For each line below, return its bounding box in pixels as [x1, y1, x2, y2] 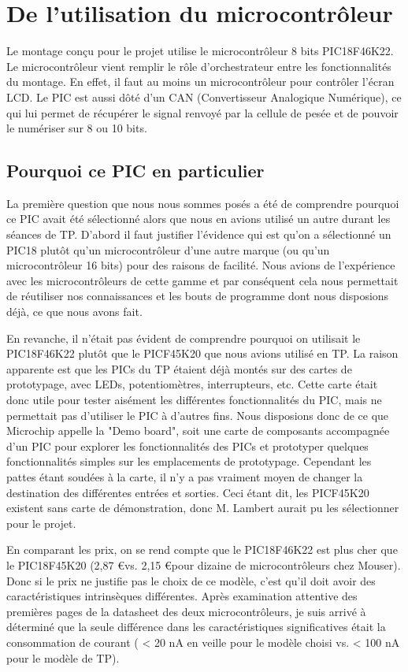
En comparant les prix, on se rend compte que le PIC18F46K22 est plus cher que [6, 541, 398, 558]
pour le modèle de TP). [6, 649, 120, 666]
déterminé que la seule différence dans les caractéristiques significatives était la [6, 618, 386, 635]
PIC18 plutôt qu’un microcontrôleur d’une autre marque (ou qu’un [6, 241, 330, 258]
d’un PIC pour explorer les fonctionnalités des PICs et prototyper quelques [6, 437, 369, 454]
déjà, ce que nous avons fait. [6, 303, 143, 320]
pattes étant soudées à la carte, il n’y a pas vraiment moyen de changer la [6, 468, 363, 485]
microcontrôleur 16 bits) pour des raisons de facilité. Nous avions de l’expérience [6, 257, 395, 273]
